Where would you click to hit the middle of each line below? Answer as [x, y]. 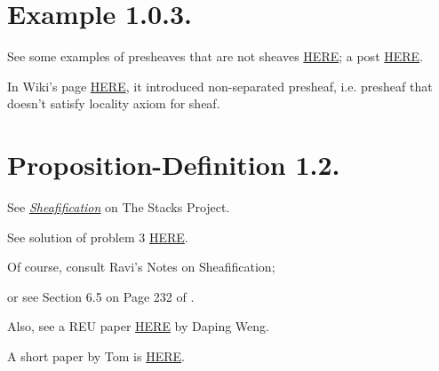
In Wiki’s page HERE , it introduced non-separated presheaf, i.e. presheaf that [220, 86]
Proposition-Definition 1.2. [174, 165]
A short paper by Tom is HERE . [96, 356]
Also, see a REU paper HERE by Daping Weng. [138, 326]
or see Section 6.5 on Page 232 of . [101, 296]
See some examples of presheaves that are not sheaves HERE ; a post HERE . [216, 56]
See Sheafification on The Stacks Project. [119, 207]
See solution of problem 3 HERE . [98, 237]
